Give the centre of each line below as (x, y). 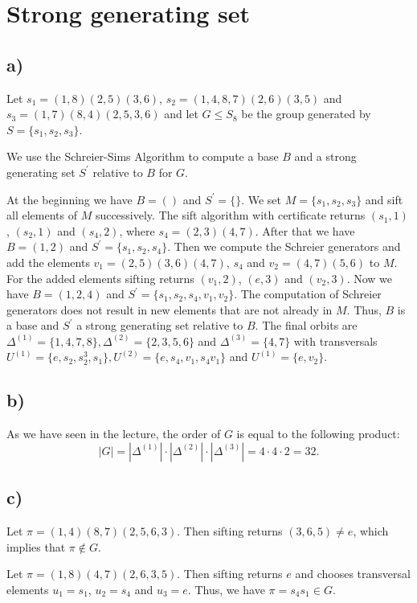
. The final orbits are (306, 325)
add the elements (48, 262)
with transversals (335, 340)
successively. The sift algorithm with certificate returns (230, 215)
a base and (33, 325)
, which (371, 531)
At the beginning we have (69, 199)
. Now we (369, 278)
